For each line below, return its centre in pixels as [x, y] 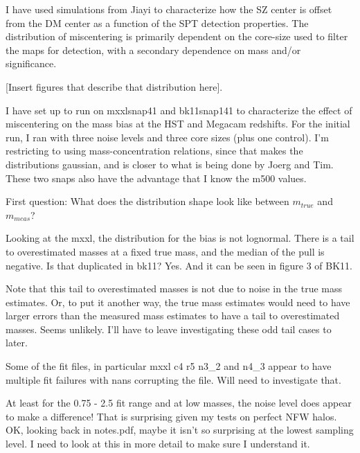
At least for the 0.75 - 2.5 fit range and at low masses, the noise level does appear [179, 403]
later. [17, 343]
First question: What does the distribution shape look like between [147, 201]
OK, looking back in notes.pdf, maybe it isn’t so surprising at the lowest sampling [180, 430]
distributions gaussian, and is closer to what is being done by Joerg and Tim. [170, 164]
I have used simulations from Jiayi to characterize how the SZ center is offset [169, 9]
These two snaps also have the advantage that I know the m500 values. [156, 178]
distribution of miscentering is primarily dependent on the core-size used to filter [177, 36]
